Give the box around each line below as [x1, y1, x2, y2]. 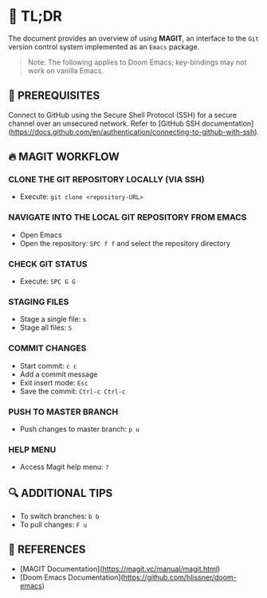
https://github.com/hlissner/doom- [123, 573, 237, 582]
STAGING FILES [8, 296, 69, 307]
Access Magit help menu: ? [19, 462, 109, 472]
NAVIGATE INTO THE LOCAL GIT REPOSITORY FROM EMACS [8, 212, 247, 223]
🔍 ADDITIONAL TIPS [8, 486, 113, 500]
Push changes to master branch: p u [19, 424, 139, 433]
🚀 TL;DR [8, 7, 62, 25]
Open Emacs [19, 230, 62, 240]
